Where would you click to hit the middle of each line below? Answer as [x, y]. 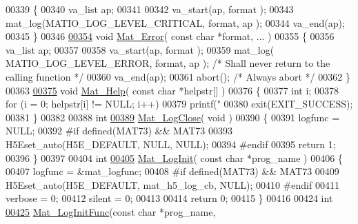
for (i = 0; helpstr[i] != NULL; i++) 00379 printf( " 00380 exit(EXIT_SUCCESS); [179, 104]
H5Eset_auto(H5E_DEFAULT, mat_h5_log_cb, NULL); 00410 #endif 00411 [172, 184]
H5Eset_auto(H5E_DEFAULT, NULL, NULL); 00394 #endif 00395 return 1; [171, 144]
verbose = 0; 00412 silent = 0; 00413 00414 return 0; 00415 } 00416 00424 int [169, 198]
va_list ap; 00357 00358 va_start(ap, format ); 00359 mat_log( [140, 49]
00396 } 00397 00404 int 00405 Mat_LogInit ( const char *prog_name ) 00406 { [174, 157]
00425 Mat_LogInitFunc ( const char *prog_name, [111, 211]
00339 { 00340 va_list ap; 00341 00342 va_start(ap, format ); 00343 [150, 9]
